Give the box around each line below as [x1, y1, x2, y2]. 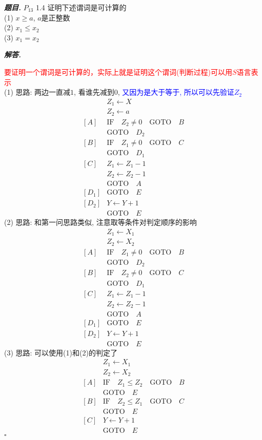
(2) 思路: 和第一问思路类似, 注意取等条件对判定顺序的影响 [4, 217, 197, 227]
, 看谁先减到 [74, 87, 114, 97]
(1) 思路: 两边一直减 [4, 87, 71, 97]
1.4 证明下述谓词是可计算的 [35, 2, 127, 12]
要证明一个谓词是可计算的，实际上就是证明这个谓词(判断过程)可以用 [4, 66, 232, 77]
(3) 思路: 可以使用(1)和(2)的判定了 [4, 347, 117, 358]
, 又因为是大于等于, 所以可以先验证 [117, 87, 234, 97]
